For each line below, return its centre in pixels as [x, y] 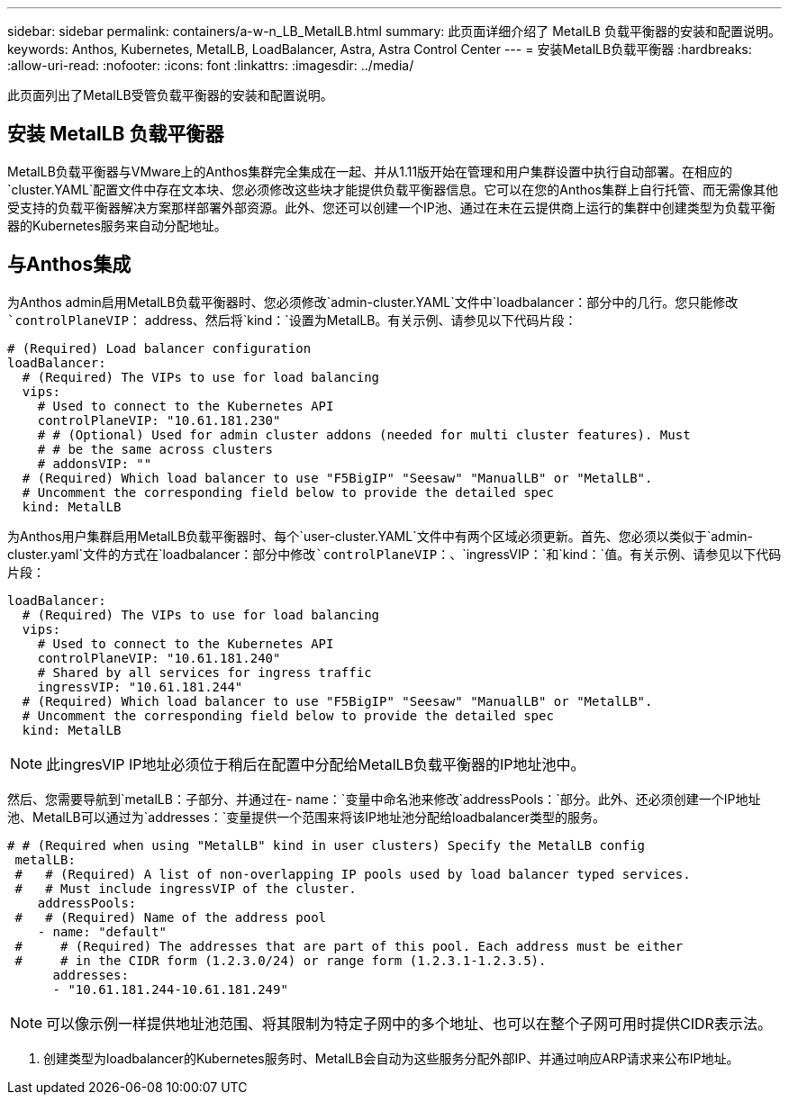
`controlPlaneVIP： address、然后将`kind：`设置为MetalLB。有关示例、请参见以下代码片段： [292, 320]
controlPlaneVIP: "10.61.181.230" [159, 420]
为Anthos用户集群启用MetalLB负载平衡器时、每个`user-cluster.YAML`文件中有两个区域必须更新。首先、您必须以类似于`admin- [381, 536]
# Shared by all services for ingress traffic [204, 672]
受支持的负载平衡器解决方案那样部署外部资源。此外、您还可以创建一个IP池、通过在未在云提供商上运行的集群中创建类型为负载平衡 [391, 207]
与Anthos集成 [69, 265]
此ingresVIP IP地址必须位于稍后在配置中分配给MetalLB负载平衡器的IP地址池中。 [316, 764]
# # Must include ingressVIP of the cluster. [186, 888]
